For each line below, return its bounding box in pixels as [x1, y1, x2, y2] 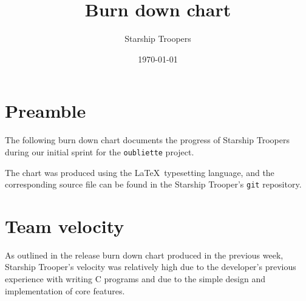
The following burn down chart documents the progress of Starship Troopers [5, 134, 290, 146]
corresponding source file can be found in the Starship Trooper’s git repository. [5, 178, 302, 191]
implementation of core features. [5, 284, 125, 297]
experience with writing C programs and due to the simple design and [5, 272, 265, 285]
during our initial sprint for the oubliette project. [5, 145, 194, 158]
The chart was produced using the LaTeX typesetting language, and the [5, 166, 274, 178]
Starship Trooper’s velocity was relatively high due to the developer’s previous [5, 260, 296, 273]
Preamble [5, 98, 86, 123]
